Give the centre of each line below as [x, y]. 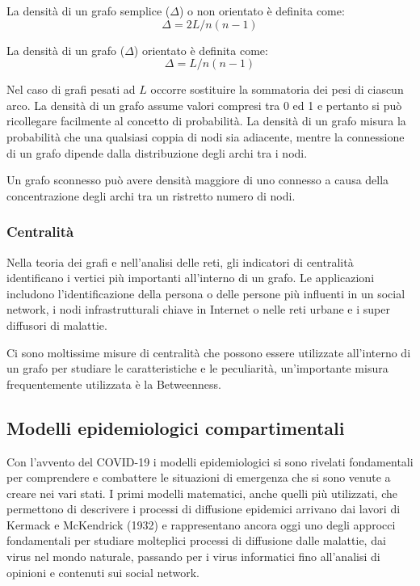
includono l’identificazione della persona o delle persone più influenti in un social [206, 293]
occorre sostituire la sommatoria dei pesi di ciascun [277, 89]
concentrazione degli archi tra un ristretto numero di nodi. [151, 195]
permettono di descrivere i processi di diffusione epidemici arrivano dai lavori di [204, 509]
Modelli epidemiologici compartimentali [176, 427]
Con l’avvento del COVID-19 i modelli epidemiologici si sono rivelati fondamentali [210, 461]
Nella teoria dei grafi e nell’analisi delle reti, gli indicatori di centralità [180, 261]
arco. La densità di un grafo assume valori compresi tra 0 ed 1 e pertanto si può [204, 105]
